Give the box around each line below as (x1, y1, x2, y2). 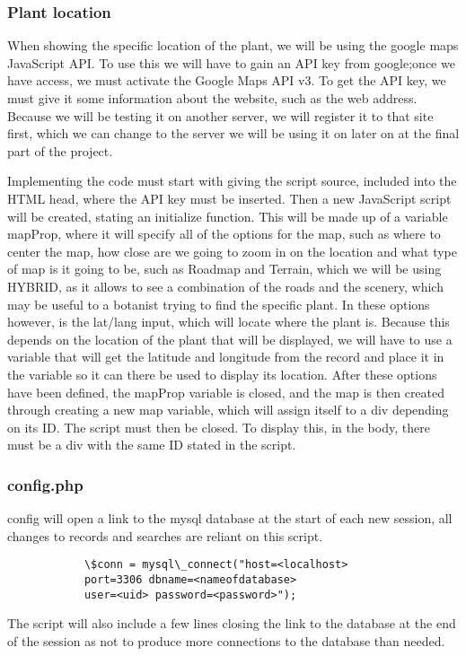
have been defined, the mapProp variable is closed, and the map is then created (7, 382, 445, 401)
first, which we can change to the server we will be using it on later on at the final (7, 124, 460, 143)
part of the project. (7, 141, 113, 160)
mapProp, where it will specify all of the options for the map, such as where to (7, 224, 441, 243)
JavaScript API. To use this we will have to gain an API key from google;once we (7, 53, 455, 72)
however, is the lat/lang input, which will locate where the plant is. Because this (7, 312, 450, 331)
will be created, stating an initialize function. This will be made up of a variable (7, 206, 448, 225)
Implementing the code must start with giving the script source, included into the (7, 171, 457, 190)
